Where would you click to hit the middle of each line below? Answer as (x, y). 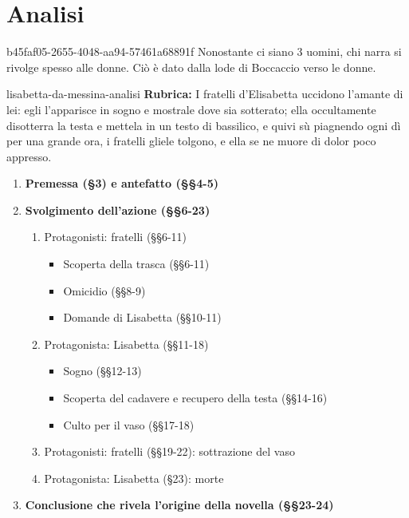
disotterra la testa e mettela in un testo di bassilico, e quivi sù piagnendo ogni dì (204, 125)
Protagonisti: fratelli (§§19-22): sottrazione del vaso (169, 451)
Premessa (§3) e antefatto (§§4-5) (122, 183)
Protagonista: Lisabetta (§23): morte (134, 478)
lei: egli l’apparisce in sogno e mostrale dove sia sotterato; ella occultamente (191, 109)
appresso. (29, 156)
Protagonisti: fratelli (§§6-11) (116, 237)
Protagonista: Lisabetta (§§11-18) (126, 344)
